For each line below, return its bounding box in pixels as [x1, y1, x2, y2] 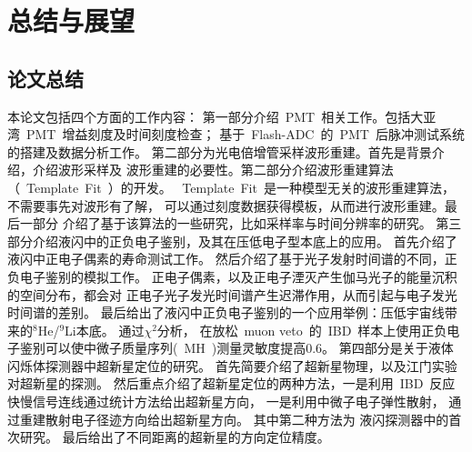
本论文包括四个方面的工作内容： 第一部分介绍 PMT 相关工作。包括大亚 [7, 106, 437, 126]
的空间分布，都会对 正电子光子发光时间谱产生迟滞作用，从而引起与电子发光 [7, 285, 457, 304]
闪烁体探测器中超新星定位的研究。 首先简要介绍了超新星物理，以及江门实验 [7, 356, 457, 375]
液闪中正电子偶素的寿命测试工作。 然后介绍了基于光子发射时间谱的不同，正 [7, 249, 457, 268]
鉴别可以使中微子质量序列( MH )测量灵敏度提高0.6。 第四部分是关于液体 [19, 338, 454, 357]
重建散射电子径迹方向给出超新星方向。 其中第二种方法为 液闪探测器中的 [19, 409, 449, 428]
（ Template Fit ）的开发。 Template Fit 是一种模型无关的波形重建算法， [7, 177, 455, 196]
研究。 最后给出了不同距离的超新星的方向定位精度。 [19, 427, 330, 447]
